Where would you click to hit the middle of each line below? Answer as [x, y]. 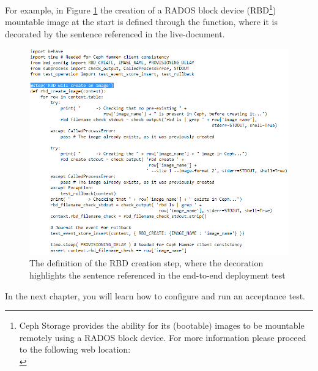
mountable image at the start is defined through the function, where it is [142, 22]
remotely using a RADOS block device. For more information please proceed [163, 337]
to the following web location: [75, 349]
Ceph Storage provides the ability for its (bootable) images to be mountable [162, 325]
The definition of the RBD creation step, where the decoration [146, 263]
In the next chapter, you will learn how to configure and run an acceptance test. [155, 295]
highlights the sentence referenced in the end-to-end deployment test [157, 275]
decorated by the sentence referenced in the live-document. [115, 33]
